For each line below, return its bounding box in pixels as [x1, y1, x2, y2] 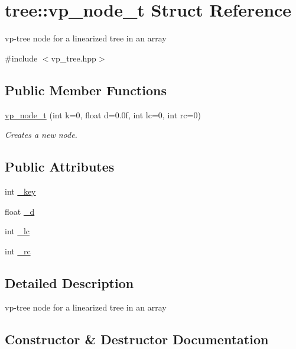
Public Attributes [5, 157, 115, 176]
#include [5, 51, 38, 64]
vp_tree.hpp [51, 51, 96, 64]
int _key [5, 185, 36, 197]
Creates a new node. [5, 128, 77, 141]
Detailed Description [5, 273, 134, 292]
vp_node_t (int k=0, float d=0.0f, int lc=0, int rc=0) [5, 108, 201, 121]
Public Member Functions [5, 80, 167, 99]
